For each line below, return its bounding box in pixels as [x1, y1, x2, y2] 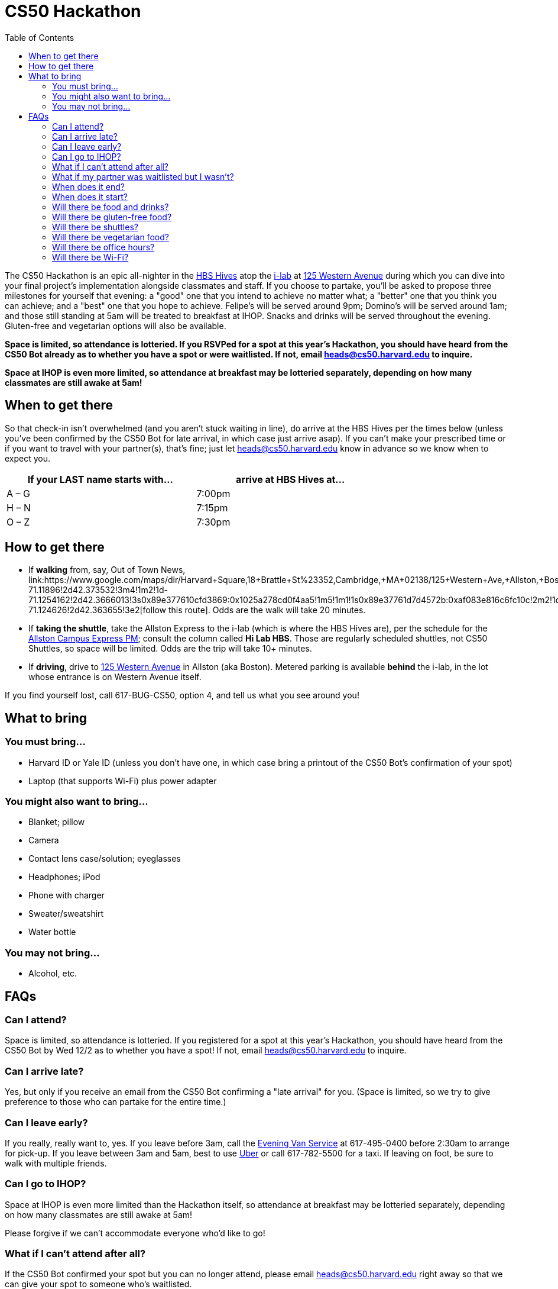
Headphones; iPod [28, 872, 100, 882]
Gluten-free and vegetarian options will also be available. [5, 320, 226, 331]
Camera [28, 835, 59, 846]
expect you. [5, 453, 51, 463]
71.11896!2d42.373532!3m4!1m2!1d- [28, 585, 168, 595]
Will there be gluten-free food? [52, 211, 172, 222]
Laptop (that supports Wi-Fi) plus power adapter [28, 775, 217, 786]
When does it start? [52, 191, 128, 202]
